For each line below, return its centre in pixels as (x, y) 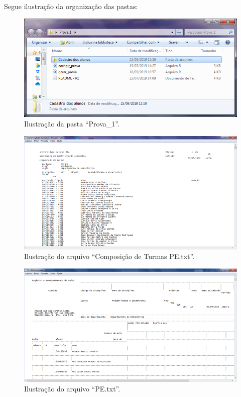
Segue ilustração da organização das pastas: (71, 6)
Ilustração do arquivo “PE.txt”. (72, 389)
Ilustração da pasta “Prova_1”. (72, 124)
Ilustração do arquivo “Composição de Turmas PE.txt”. (109, 256)
